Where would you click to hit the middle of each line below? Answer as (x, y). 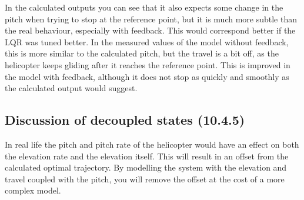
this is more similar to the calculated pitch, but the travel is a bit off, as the (142, 53)
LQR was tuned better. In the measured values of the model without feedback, (147, 41)
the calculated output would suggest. (71, 88)
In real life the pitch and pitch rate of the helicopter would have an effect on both (152, 144)
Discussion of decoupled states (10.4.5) (125, 120)
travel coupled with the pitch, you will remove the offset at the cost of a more (145, 179)
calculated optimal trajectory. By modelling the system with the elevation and (146, 167)
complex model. (33, 190)
